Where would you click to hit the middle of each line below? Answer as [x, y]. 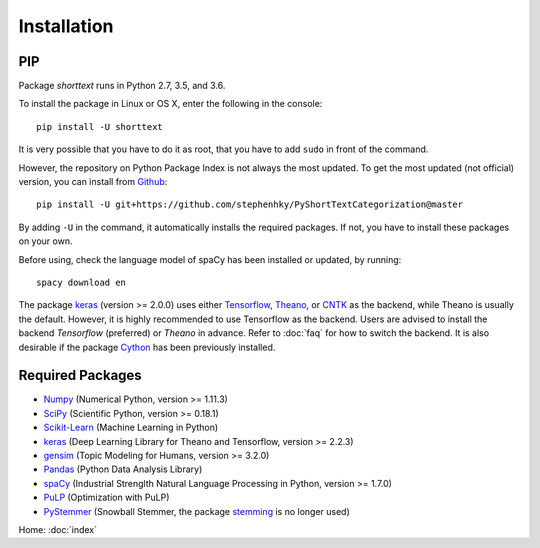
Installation [66, 26]
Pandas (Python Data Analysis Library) [123, 469]
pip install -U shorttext [100, 126]
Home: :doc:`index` [57, 529]
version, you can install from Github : [93, 182]
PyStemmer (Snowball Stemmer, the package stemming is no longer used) [196, 511]
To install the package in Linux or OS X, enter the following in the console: [170, 104]
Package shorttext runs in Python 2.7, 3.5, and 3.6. [122, 86]
